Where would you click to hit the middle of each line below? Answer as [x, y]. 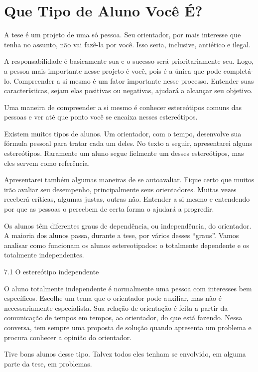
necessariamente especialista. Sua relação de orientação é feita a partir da [116, 308]
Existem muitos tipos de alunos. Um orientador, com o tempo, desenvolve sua [123, 133]
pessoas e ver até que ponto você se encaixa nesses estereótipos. [101, 117]
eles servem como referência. [47, 163]
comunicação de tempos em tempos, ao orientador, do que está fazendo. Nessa [123, 317]
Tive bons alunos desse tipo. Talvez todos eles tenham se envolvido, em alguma [125, 354]
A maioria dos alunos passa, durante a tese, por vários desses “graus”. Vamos [122, 235]
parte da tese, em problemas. [48, 363]
